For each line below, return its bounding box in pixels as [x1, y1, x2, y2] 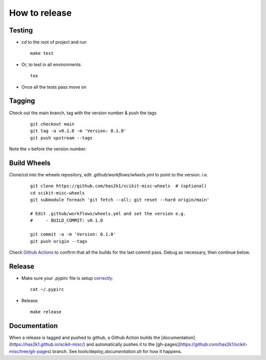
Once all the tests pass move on [21, 84, 87, 90]
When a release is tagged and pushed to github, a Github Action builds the [9, 334, 160, 340]
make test [30, 51, 54, 56]
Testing [9, 26, 33, 34]
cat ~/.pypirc [30, 287, 64, 293]
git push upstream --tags [30, 135, 93, 140]
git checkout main [30, 121, 75, 127]
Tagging [9, 97, 35, 105]
